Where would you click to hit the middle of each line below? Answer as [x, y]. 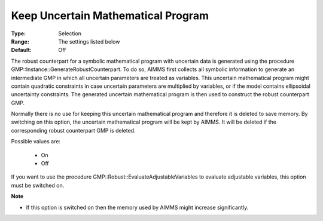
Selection [70, 33]
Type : [19, 33]
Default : [22, 50]
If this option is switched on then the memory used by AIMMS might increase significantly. [137, 207]
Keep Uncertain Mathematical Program [110, 16]
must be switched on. [38, 185]
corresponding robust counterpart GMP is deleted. [73, 130]
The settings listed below [89, 41]
